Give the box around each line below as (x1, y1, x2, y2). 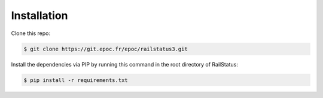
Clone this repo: (11, 30, 51, 37)
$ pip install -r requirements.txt (23, 77, 128, 83)
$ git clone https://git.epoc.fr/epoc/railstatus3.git (23, 45, 188, 52)
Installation (11, 9, 68, 22)
